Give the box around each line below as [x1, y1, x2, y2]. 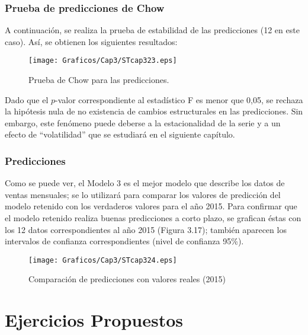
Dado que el [5, 93, 49, 106]
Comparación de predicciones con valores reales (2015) [28, 273, 226, 285]
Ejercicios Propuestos [5, 308, 184, 332]
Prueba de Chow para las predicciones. [28, 74, 169, 86]
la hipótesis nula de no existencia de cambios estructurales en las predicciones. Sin [5, 105, 303, 117]
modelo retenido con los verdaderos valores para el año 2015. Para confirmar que [5, 200, 297, 212]
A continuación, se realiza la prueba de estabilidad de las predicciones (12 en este [5, 24, 300, 36]
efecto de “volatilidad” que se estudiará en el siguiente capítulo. [5, 128, 235, 141]
